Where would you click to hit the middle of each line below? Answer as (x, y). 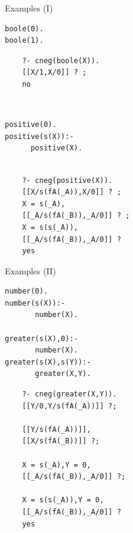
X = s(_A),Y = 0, (57, 465)
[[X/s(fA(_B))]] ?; (61, 441)
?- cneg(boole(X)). (61, 60)
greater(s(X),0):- (42, 338)
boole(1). (24, 41)
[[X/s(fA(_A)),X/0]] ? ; (72, 192)
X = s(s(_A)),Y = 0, (63, 500)
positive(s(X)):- (39, 136)
